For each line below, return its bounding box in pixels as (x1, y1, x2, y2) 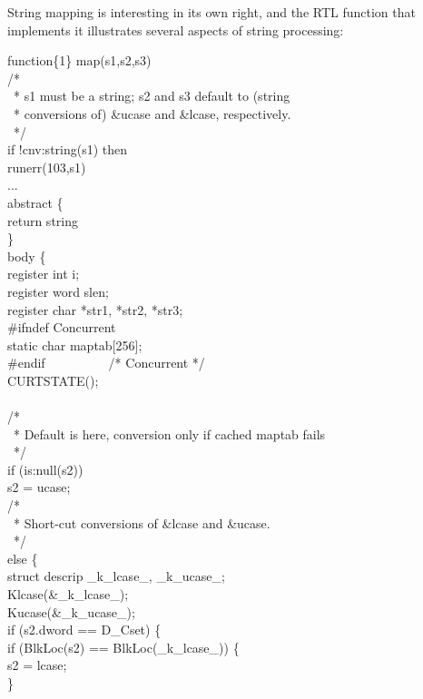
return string (7, 211, 78, 230)
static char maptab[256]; (7, 335, 143, 354)
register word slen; (7, 281, 109, 300)
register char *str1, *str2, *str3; (7, 300, 183, 319)
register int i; (7, 264, 80, 283)
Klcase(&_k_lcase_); (7, 585, 129, 603)
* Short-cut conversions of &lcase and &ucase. (13, 513, 271, 532)
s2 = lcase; (7, 655, 67, 674)
